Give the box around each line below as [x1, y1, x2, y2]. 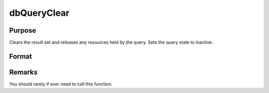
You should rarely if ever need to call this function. [9, 81, 113, 87]
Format [9, 52, 32, 60]
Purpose [9, 26, 36, 35]
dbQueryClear [9, 7, 70, 18]
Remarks [9, 68, 38, 76]
